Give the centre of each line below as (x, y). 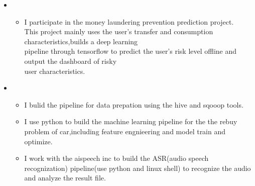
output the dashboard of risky (71, 61)
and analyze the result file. (65, 178)
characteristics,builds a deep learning (81, 41)
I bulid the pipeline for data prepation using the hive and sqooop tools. (134, 104)
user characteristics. (55, 71)
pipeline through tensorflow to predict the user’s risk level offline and (131, 51)
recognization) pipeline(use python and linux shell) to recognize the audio (138, 168)
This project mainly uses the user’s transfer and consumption (119, 31)
